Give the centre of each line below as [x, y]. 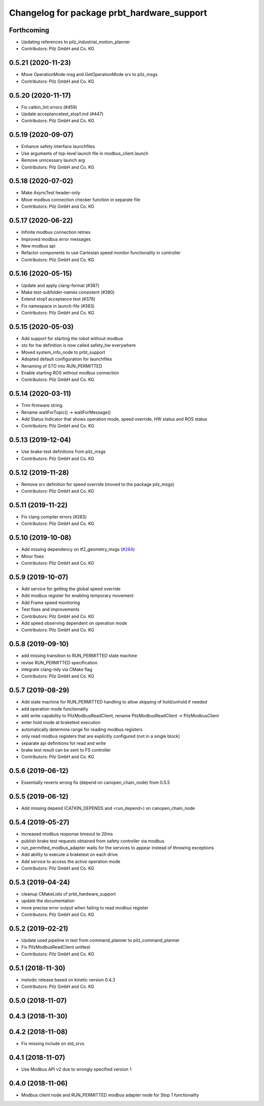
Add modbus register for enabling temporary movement [77, 596]
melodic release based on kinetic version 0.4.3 [68, 980]
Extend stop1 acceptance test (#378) [58, 299]
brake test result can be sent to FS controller [66, 750]
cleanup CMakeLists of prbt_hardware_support [68, 894]
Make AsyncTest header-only [51, 193]
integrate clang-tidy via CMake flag [57, 669]
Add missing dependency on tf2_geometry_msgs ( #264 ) [78, 550]
